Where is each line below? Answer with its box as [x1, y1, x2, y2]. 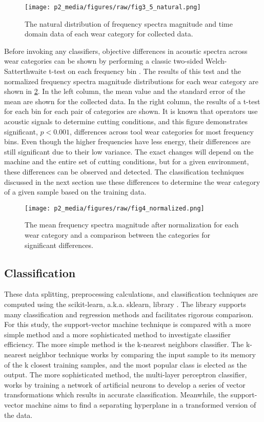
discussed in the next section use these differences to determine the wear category [4, 176, 260, 187]
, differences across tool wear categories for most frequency [70, 126, 254, 137]
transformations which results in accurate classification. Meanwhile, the [4, 389, 228, 400]
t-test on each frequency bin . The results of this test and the [49, 66, 241, 76]
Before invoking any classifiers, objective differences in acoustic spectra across [4, 45, 248, 56]
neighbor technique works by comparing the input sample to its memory [29, 349, 256, 359]
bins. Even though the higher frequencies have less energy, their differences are [4, 136, 251, 147]
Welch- [205, 55, 227, 66]
